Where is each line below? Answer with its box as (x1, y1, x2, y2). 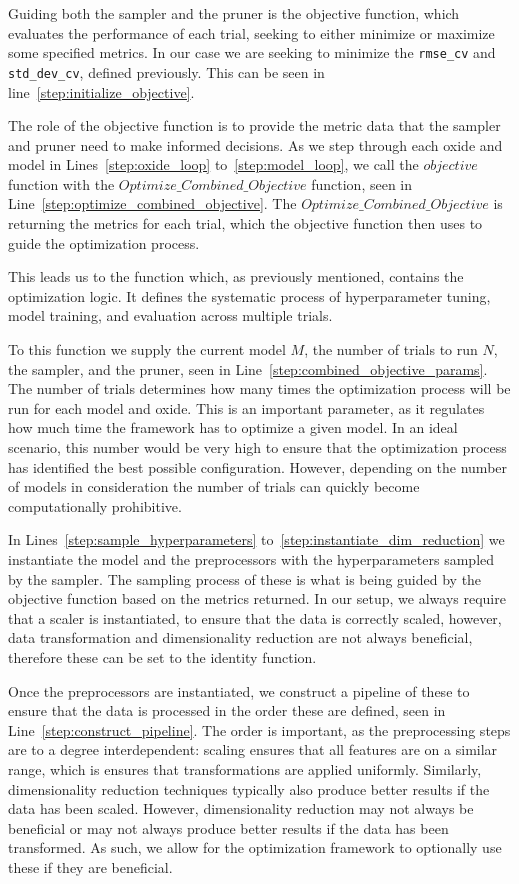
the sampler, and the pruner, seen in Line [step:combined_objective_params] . (8, 358, 488, 379)
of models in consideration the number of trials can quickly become (8, 476, 420, 497)
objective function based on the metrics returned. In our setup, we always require (8, 588, 506, 609)
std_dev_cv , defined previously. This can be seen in (8, 61, 325, 82)
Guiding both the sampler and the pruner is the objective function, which (8, 3, 460, 23)
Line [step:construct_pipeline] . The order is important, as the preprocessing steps (8, 719, 511, 740)
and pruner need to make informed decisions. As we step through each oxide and (8, 134, 503, 155)
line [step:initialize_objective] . (8, 81, 195, 102)
